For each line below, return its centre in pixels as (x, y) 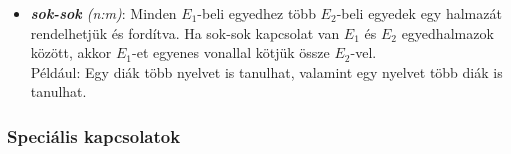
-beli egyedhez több (256, 13)
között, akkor (71, 52)
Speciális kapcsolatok (94, 135)
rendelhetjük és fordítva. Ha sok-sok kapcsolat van (185, 32)
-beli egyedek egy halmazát (419, 13)
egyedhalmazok (447, 32)
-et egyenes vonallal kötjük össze (231, 52)
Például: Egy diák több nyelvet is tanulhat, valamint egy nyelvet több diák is (266, 71)
